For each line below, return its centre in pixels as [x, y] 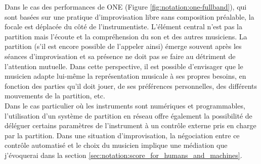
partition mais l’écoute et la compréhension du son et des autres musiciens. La [126, 36]
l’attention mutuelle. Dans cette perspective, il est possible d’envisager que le [124, 66]
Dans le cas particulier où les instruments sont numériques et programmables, [125, 105]
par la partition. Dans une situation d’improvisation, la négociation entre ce [122, 135]
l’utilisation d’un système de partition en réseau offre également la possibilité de [128, 115]
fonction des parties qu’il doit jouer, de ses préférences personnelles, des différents [131, 86]
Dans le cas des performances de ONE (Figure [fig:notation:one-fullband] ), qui [126, 7]
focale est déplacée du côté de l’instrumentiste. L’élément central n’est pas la [123, 26]
